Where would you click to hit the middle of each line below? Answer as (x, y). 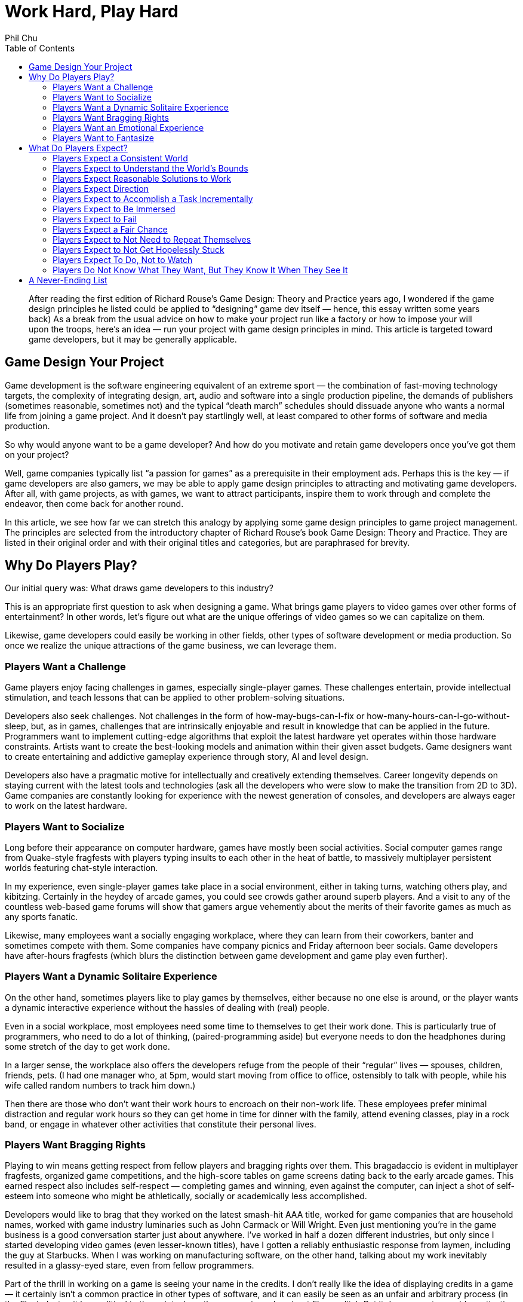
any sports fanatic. (41, 916)
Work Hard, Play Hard (92, 11)
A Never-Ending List (68, 280)
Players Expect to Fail (95, 219)
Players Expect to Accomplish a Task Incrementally (153, 198)
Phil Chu (21, 38)
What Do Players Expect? (78, 148)
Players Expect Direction (101, 188)
